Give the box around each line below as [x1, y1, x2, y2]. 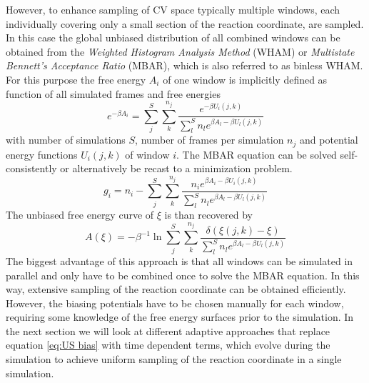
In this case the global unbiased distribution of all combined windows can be [6, 30, 340, 45]
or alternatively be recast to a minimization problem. [60, 161, 293, 176]
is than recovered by [164, 207, 253, 222]
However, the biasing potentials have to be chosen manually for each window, [6, 295, 344, 310]
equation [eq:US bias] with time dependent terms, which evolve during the [6, 337, 330, 352]
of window [125, 146, 170, 161]
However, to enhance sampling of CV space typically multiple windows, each [6, 2, 340, 16]
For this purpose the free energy [6, 71, 146, 86]
